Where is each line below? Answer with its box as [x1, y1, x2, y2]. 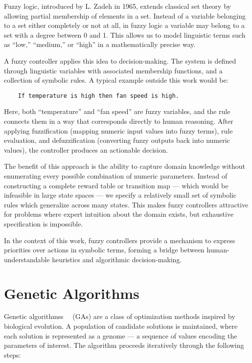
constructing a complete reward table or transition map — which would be [4, 180, 229, 190]
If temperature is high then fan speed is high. [18, 92, 179, 99]
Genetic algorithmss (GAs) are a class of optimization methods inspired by [4, 311, 235, 321]
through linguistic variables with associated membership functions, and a [4, 65, 223, 75]
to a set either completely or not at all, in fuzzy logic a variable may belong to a [4, 20, 245, 30]
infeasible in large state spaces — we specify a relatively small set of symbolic [4, 190, 237, 200]
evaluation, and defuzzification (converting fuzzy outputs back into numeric [4, 135, 230, 145]
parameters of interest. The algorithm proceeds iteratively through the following [4, 340, 244, 350]
